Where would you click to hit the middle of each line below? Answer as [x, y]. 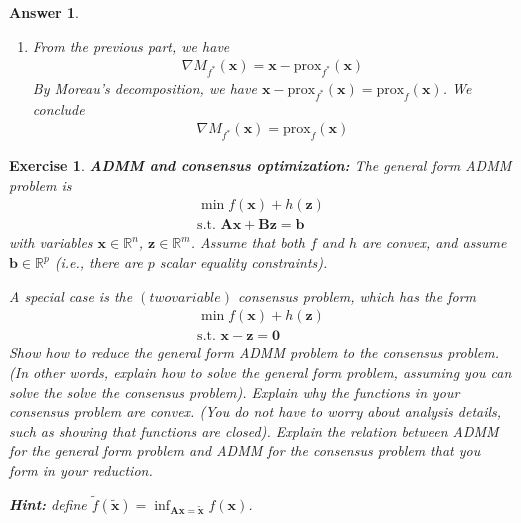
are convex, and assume [434, 242]
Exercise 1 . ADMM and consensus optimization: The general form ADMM [260, 165]
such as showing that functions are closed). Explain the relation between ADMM [254, 430]
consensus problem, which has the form [357, 295]
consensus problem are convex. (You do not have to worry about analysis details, [255, 411]
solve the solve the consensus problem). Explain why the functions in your [234, 391]
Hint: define [48, 503]
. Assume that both [247, 242]
